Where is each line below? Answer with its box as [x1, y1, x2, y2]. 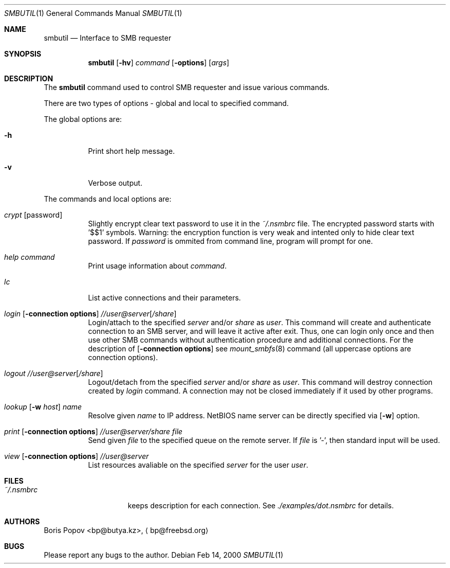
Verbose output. [88, 179, 143, 187]
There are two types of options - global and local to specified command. [44, 99, 289, 108]
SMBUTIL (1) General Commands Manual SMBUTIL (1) [4, 9, 182, 17]
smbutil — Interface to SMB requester [44, 33, 172, 42]
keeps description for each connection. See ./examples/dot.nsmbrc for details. [127, 501, 394, 510]
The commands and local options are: [44, 194, 172, 203]
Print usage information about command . [88, 261, 227, 270]
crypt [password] [4, 210, 63, 219]
